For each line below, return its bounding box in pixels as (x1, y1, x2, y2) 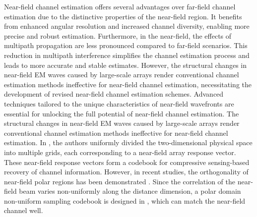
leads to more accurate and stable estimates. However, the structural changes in (4, 59, 247, 70)
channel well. (4, 205, 43, 216)
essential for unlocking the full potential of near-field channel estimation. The (4, 108, 239, 118)
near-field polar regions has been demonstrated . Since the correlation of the (4, 176, 235, 186)
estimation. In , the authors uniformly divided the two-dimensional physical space (4, 137, 253, 148)
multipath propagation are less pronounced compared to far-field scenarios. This (4, 40, 248, 51)
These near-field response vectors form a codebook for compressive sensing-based (4, 157, 250, 167)
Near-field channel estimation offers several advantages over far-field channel (4, 1, 236, 11)
